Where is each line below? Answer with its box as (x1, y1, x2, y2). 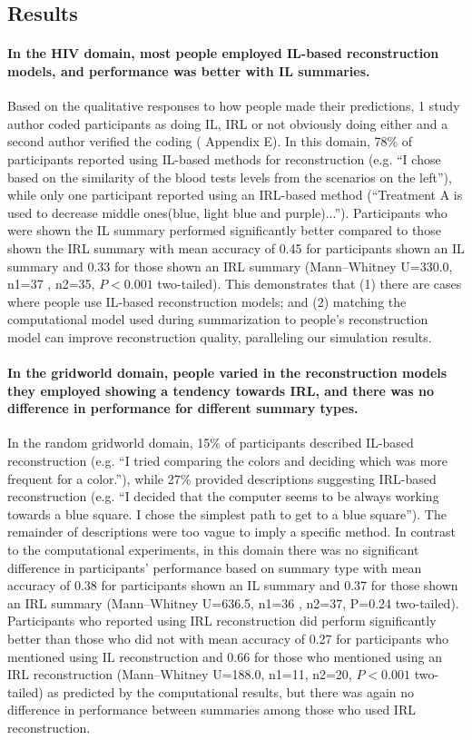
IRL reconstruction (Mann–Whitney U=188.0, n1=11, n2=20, (7, 665, 352, 684)
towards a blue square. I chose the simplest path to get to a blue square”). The (7, 504, 447, 523)
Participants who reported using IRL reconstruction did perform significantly (7, 611, 437, 630)
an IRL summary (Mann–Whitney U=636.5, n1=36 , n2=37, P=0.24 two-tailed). (7, 593, 459, 612)
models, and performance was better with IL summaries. (7, 61, 370, 80)
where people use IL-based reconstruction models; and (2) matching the (7, 291, 407, 311)
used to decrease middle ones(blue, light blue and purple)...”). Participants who (7, 202, 447, 222)
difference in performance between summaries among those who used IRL (7, 700, 416, 719)
